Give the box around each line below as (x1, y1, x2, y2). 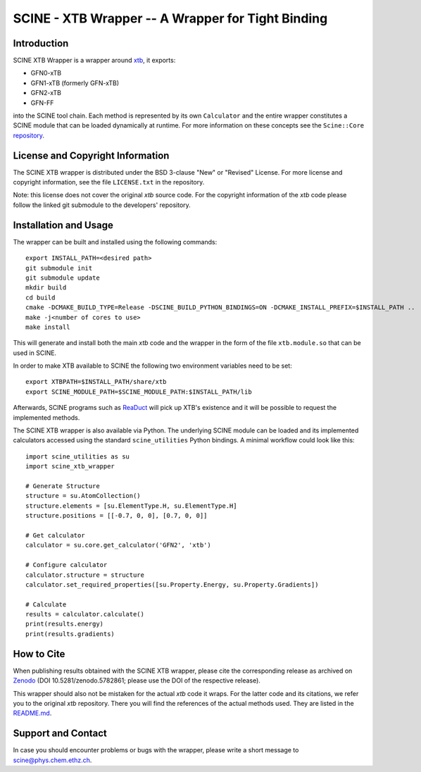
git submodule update (25, 273, 100, 282)
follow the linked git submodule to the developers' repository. (13, 201, 191, 209)
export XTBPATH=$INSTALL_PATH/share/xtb (25, 378, 167, 386)
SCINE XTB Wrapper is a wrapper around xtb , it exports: (13, 56, 176, 65)
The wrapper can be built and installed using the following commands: (13, 237, 218, 246)
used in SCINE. (13, 349, 56, 357)
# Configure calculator (25, 561, 108, 569)
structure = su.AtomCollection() (25, 492, 141, 500)
